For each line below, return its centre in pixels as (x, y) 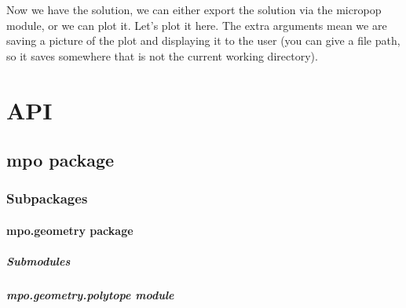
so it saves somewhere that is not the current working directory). (162, 55)
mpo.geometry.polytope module (90, 295)
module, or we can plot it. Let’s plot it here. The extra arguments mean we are (197, 25)
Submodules (38, 261)
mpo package (60, 160)
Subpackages (47, 198)
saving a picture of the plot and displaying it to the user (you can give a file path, (203, 40)
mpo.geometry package (70, 230)
